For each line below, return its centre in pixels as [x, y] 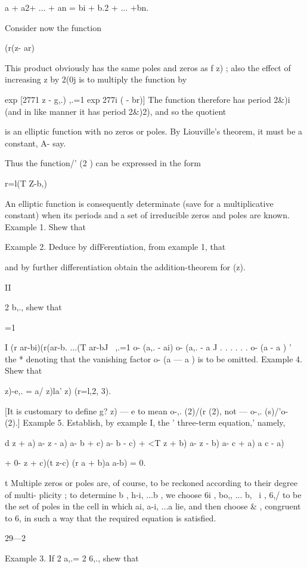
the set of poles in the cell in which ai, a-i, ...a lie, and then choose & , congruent [153, 506]
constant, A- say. [35, 143]
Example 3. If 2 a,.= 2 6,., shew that [72, 558]
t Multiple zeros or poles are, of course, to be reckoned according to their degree [151, 483]
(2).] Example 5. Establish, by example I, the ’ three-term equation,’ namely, [145, 422]
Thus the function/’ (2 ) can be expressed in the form [103, 163]
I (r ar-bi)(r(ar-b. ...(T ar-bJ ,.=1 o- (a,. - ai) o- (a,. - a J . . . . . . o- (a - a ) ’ [148, 347]
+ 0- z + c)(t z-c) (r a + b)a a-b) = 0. [75, 462]
